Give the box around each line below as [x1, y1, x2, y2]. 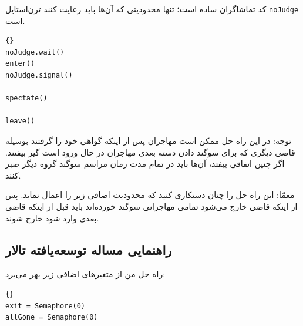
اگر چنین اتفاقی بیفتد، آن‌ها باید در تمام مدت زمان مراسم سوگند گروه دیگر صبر [5, 157, 285, 170]
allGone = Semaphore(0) [5, 313, 98, 322]
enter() [5, 59, 35, 68]
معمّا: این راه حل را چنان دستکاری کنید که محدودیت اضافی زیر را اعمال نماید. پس [5, 189, 295, 201]
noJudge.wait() [5, 48, 65, 56]
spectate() [5, 94, 48, 103]
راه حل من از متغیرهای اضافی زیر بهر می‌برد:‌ [5, 268, 166, 280]
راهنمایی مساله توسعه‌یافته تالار [5, 240, 172, 258]
